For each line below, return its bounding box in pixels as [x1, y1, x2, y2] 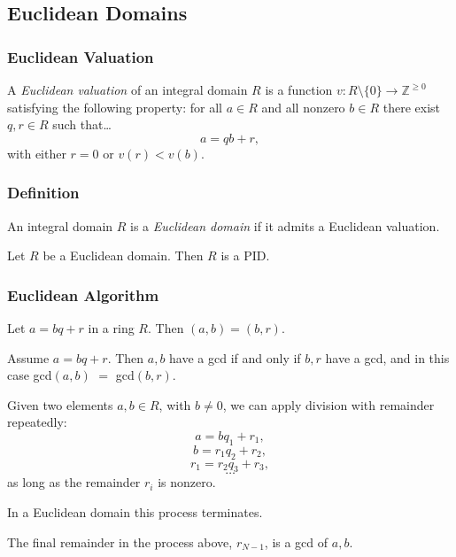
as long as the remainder [7, 473, 141, 491]
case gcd [7, 366, 52, 384]
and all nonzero [261, 97, 345, 116]
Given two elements [7, 395, 113, 414]
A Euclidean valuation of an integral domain [7, 81, 248, 98]
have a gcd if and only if [169, 348, 301, 367]
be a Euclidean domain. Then [43, 246, 204, 265]
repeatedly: [7, 413, 67, 431]
